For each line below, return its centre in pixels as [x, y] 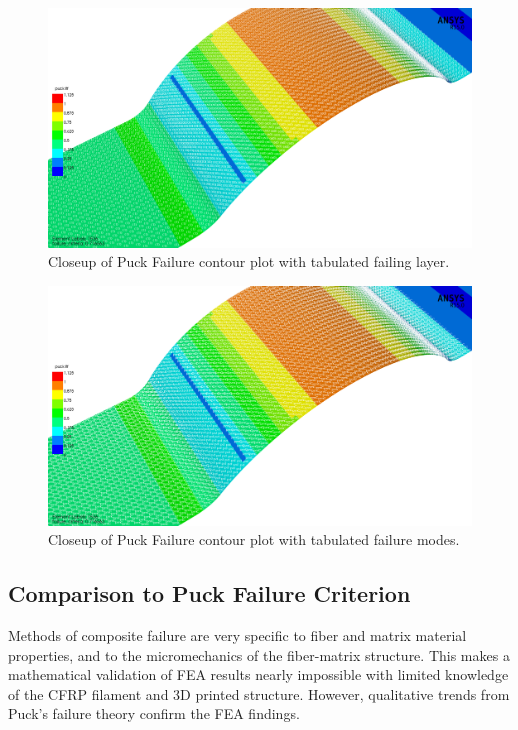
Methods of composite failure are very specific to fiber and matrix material [237, 635]
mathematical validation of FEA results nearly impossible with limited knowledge [258, 674]
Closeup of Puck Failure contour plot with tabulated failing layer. [249, 261]
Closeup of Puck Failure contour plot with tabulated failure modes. [254, 539]
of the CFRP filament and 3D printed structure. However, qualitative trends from [259, 693]
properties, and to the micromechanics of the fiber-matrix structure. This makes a [259, 654]
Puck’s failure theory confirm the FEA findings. [154, 713]
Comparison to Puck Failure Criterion [209, 593]
